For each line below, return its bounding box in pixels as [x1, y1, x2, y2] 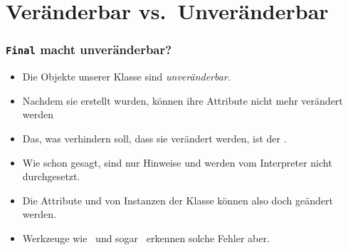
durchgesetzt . [22, 169, 80, 184]
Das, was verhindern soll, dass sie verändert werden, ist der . [22, 130, 287, 145]
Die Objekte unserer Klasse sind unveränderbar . [22, 69, 231, 84]
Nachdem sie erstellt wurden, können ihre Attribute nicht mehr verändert [22, 93, 343, 108]
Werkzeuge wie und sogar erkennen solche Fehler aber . [22, 230, 270, 245]
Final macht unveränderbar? [6, 41, 172, 58]
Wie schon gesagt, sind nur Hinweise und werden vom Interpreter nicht [22, 155, 332, 170]
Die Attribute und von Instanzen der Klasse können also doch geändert [22, 192, 333, 207]
